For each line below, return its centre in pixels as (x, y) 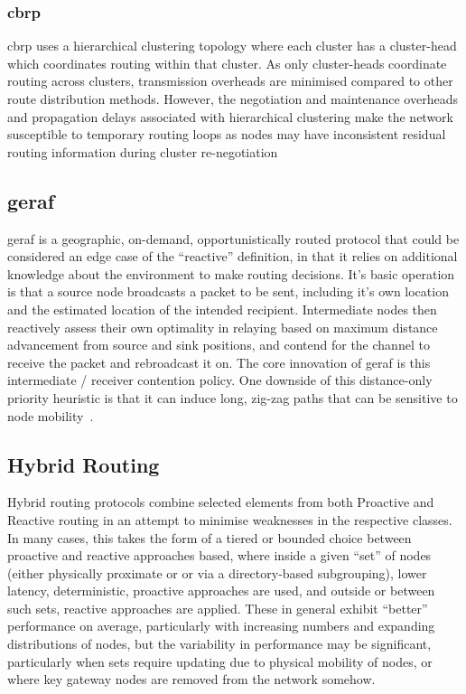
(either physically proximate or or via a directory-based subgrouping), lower (217, 572)
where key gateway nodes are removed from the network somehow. (191, 679)
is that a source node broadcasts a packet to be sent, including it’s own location (228, 291)
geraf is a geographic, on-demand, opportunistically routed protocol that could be (233, 238)
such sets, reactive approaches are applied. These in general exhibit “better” (218, 608)
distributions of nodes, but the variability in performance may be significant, (219, 644)
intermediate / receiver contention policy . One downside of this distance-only (220, 380)
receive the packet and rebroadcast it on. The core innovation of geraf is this (219, 362)
